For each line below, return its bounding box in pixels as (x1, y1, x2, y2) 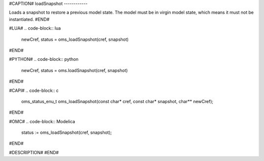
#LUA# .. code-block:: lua (9, 25, 61, 31)
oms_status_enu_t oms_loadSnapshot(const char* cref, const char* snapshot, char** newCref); (21, 98, 214, 104)
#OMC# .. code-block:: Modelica (9, 118, 75, 124)
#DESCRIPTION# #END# (9, 149, 59, 155)
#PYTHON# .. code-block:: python (9, 56, 79, 62)
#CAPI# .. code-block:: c (9, 88, 59, 93)
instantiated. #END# (9, 16, 50, 22)
